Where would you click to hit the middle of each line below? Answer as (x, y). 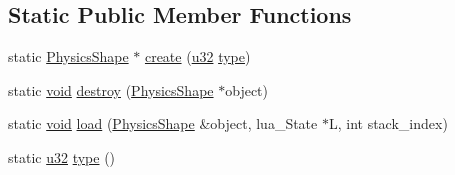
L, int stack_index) (388, 123)
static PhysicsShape (68, 56)
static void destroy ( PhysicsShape (111, 89)
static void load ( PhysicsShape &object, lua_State (163, 123)
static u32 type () (62, 156)
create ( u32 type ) (197, 56)
